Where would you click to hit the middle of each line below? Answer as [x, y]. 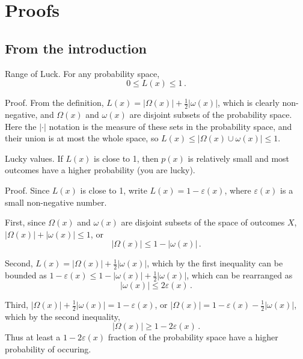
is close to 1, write [114, 190]
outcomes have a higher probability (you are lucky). [100, 170]
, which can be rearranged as [240, 275]
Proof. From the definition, [54, 103]
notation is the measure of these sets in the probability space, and [170, 126]
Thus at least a [33, 337]
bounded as [26, 275]
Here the [21, 126]
